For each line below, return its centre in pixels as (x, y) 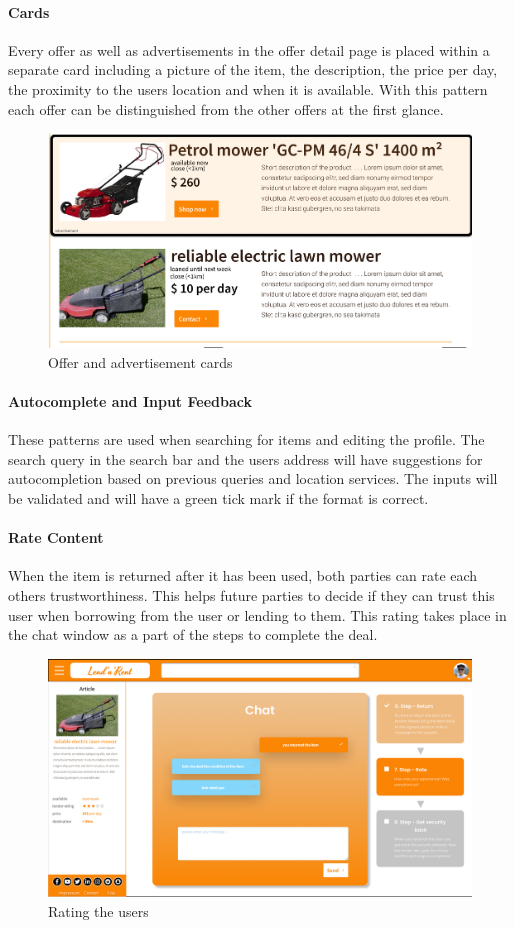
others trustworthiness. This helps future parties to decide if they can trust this (251, 595)
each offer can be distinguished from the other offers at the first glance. (226, 108)
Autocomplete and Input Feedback (130, 401)
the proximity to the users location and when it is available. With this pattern (248, 88)
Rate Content (56, 537)
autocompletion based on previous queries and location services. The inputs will (253, 478)
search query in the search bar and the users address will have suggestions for (245, 458)
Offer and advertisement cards (140, 361)
